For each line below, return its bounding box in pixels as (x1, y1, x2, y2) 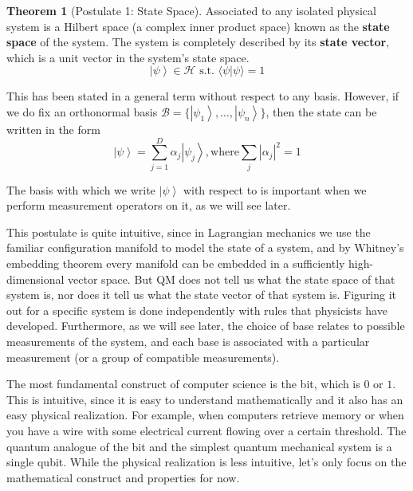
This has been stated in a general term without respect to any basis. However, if (6, 88, 399, 104)
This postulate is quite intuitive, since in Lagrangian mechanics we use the (6, 223, 371, 240)
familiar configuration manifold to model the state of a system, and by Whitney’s (6, 239, 404, 256)
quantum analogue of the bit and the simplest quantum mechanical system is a (6, 438, 392, 454)
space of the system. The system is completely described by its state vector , (6, 33, 390, 50)
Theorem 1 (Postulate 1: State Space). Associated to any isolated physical (6, 2, 376, 18)
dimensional (6, 270, 65, 287)
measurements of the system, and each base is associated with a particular (6, 333, 370, 350)
